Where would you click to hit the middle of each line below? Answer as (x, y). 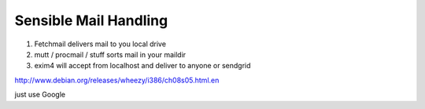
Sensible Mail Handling (91, 20)
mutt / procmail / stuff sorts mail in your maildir (110, 54)
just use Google (40, 95)
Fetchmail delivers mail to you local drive (100, 44)
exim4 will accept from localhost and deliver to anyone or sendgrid (142, 66)
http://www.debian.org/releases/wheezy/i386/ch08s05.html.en (117, 80)
